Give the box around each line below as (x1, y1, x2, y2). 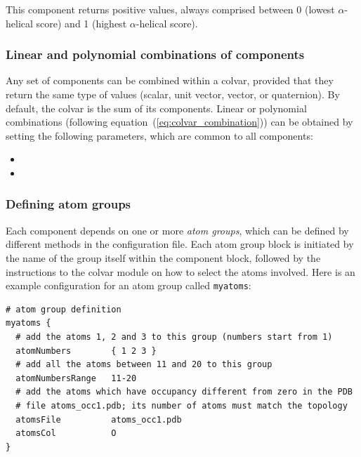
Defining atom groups (6, 195, 131, 213)
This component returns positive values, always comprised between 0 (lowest (6, 2, 335, 16)
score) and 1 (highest (36, 15, 127, 30)
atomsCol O (15, 428, 117, 439)
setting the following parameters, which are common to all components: (6, 128, 313, 143)
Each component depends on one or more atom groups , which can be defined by (6, 223, 349, 237)
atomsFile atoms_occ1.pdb (15, 414, 182, 425)
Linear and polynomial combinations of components (6, 46, 305, 63)
